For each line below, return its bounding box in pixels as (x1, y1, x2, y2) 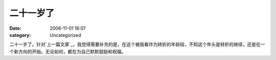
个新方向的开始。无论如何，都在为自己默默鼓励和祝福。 (9, 48, 126, 54)
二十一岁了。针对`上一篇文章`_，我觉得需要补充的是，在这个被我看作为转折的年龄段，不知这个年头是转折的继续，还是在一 (9, 41, 265, 47)
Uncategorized (50, 32, 81, 38)
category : (9, 32, 31, 38)
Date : (9, 25, 21, 31)
